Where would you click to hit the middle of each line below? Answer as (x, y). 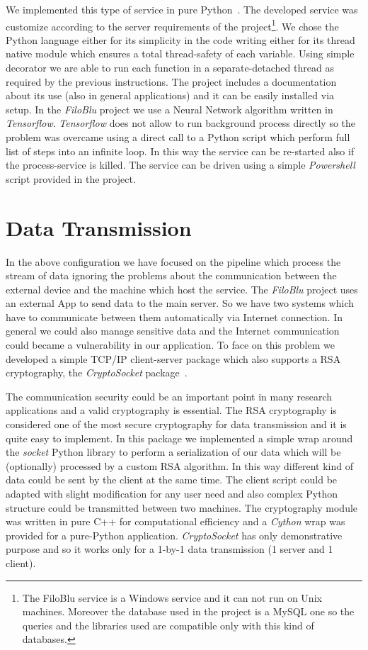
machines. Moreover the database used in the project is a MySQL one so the (188, 611)
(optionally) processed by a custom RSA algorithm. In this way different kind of (180, 465)
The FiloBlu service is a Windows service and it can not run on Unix (172, 597)
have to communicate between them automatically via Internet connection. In (174, 316)
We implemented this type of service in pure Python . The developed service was (182, 9)
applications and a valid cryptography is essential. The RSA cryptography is (171, 410)
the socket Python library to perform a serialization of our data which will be (173, 452)
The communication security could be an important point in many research (169, 396)
